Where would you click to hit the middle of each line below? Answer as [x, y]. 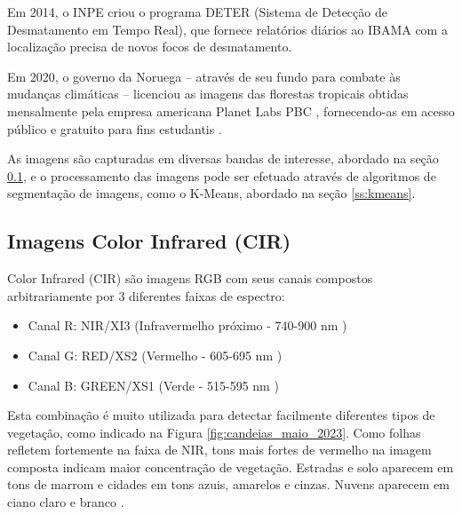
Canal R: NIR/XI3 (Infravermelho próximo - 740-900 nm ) [187, 325]
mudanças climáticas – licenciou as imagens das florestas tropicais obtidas [208, 94]
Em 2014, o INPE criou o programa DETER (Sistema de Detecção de [197, 12]
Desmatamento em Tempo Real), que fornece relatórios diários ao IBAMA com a [227, 29]
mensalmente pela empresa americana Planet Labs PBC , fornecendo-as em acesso [231, 111]
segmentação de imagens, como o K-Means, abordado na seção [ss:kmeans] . [211, 193]
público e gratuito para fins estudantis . [115, 128]
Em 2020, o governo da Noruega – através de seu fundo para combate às [204, 76]
